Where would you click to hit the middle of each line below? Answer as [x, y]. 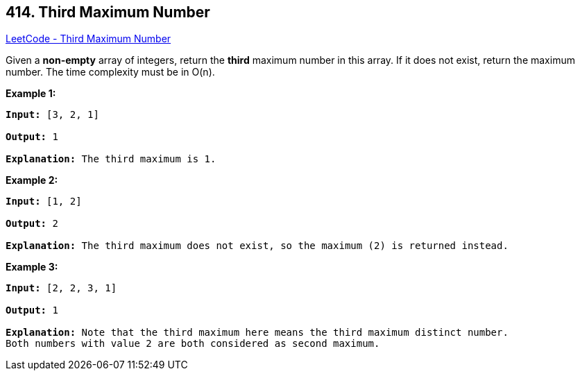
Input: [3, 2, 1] [52, 115]
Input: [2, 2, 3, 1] [61, 288]
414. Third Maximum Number [108, 12]
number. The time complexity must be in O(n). [110, 72]
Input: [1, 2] [44, 202]
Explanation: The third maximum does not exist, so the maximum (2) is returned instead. [257, 246]
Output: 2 [32, 224]
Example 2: [32, 180]
